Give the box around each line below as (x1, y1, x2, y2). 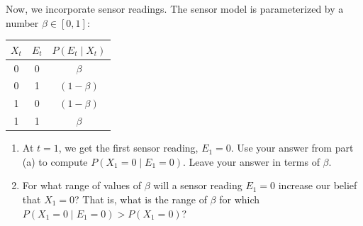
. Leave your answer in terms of (182, 154, 320, 169)
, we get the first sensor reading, (58, 140, 199, 155)
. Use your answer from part (230, 140, 354, 155)
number (6, 15, 39, 30)
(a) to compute (22, 154, 88, 169)
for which (219, 191, 260, 206)
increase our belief (278, 178, 357, 193)
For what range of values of (22, 178, 141, 193)
